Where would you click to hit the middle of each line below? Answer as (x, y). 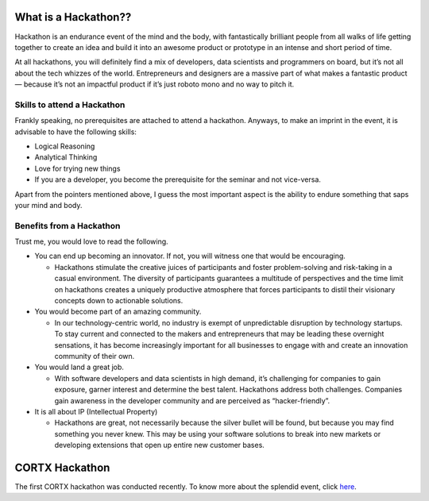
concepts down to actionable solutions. (119, 301)
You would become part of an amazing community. (118, 312)
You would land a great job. (79, 367)
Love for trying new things (77, 168)
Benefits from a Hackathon (68, 225)
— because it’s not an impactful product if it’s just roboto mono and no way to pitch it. (155, 84)
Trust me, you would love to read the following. (91, 241)
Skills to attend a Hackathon (70, 105)
